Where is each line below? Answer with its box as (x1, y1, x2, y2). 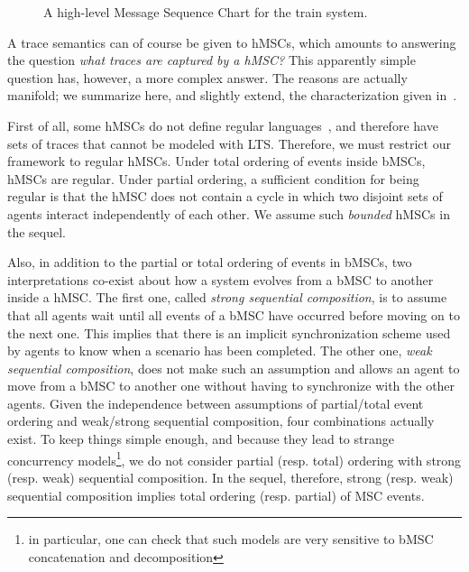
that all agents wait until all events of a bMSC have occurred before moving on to (7, 305, 460, 324)
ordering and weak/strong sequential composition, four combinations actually (7, 411, 435, 430)
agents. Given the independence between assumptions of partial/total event (7, 393, 424, 412)
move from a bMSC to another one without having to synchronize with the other (7, 376, 455, 395)
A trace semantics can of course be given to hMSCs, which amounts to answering (7, 32, 456, 51)
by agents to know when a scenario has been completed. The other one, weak (7, 341, 432, 360)
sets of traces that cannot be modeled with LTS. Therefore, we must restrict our (7, 134, 451, 152)
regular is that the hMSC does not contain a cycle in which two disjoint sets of (7, 187, 443, 206)
